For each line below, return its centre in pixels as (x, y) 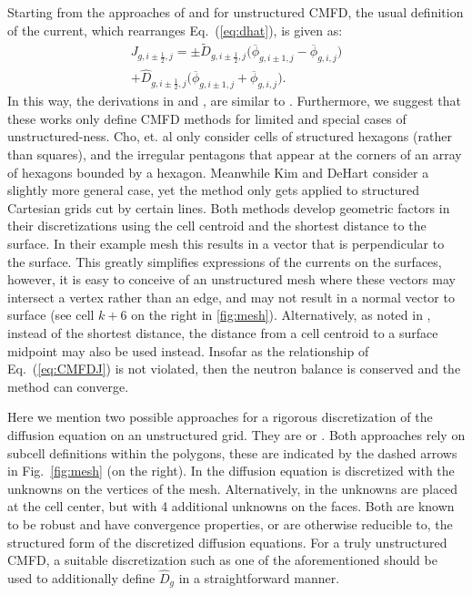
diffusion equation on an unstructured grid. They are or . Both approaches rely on (236, 434)
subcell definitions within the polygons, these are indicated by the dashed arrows (232, 452)
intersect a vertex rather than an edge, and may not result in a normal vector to (231, 297)
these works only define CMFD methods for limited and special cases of (207, 118)
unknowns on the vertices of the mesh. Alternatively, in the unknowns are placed (233, 488)
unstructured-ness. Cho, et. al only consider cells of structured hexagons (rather (230, 136)
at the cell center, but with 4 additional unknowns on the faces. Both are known (231, 506)
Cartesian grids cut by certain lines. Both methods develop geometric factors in (229, 207)
